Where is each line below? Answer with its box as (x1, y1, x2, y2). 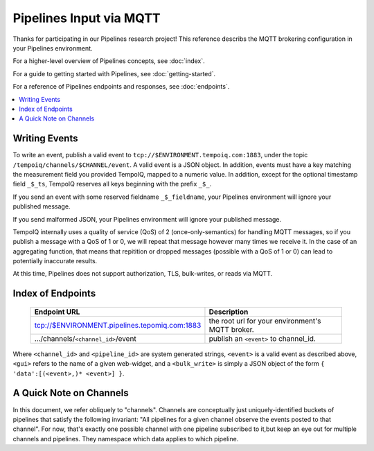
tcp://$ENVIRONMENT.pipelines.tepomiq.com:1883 (34, 320, 202, 330)
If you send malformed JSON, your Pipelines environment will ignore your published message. (12, 215, 282, 223)
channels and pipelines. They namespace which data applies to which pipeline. (12, 434, 239, 443)
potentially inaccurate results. (12, 257, 98, 265)
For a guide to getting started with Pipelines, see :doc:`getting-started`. (12, 69, 216, 78)
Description (208, 307, 249, 317)
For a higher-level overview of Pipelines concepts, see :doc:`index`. (12, 57, 206, 65)
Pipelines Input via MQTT (12, 10, 161, 26)
